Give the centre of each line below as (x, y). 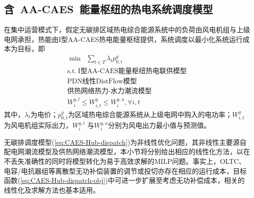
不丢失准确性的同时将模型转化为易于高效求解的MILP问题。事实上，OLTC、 (125, 161)
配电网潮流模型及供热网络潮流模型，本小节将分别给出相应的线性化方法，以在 (127, 151)
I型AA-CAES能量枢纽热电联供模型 (132, 71)
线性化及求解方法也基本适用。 (52, 189)
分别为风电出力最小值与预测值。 (159, 125)
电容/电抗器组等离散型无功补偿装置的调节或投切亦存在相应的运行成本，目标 (125, 170)
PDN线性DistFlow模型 (102, 82)
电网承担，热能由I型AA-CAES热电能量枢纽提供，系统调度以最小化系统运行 (123, 39)
